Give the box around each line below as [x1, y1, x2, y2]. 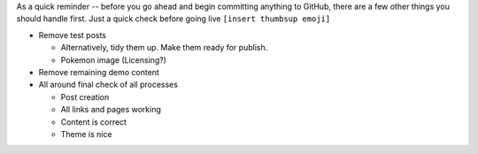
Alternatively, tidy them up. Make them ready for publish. [60, 42, 268, 53]
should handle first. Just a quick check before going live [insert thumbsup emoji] [16, 13, 331, 24]
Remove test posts [38, 29, 106, 40]
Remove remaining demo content [38, 66, 159, 77]
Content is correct [60, 116, 127, 127]
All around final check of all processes [38, 80, 179, 90]
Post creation [60, 91, 110, 102]
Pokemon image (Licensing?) [60, 54, 167, 65]
